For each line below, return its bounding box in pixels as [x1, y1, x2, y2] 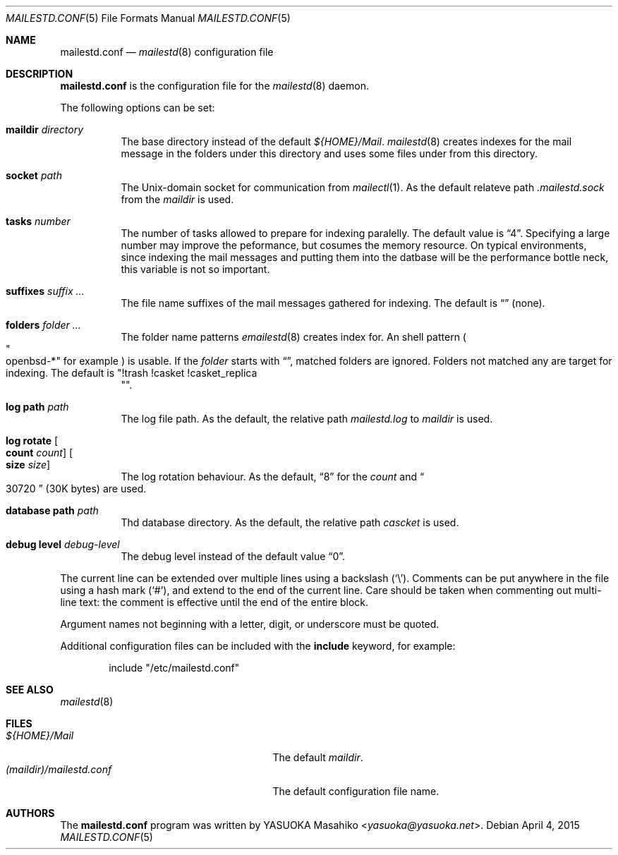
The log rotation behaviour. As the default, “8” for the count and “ [121, 471, 425, 483]
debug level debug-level [6, 538, 120, 550]
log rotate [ [6, 435, 59, 447]
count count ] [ [6, 447, 73, 459]
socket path [6, 169, 62, 181]
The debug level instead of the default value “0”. [121, 550, 346, 562]
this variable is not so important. [121, 263, 270, 275]
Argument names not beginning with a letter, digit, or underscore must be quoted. [60, 618, 440, 630]
